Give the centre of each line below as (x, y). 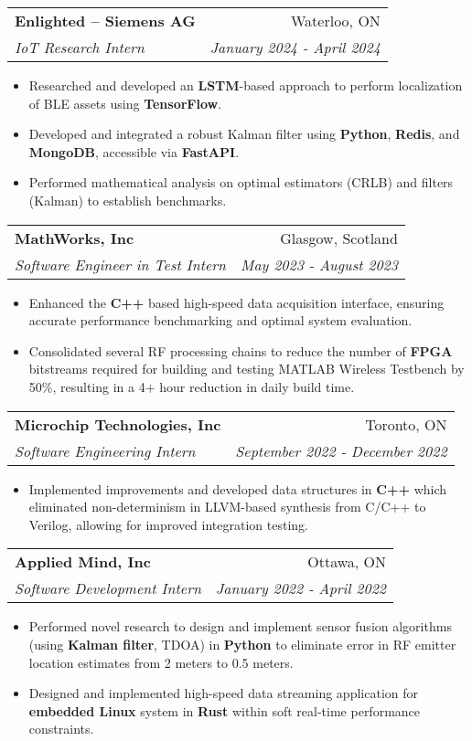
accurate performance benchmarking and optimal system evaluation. (220, 320)
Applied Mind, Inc (83, 562)
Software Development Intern (108, 588)
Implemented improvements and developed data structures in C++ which (238, 488)
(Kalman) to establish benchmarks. (128, 200)
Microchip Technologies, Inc (118, 424)
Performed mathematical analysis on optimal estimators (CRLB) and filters (241, 182)
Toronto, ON (406, 424)
